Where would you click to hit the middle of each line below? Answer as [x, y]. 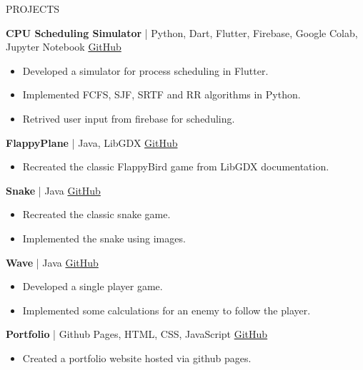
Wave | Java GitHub [52, 262]
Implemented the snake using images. [104, 238]
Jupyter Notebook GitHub [64, 47]
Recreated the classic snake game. [96, 214]
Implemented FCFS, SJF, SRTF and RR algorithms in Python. [161, 94]
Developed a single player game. [93, 286]
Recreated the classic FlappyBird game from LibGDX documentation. [176, 166]
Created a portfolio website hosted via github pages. [137, 358]
